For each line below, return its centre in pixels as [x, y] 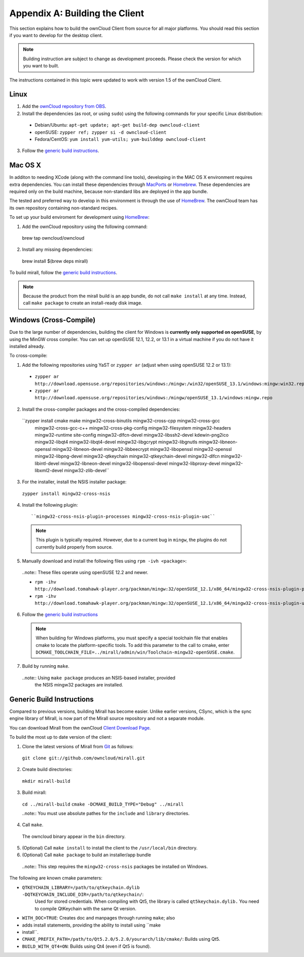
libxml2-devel [49, 470]
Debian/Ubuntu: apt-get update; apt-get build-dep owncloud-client [117, 125]
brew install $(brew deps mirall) [55, 261]
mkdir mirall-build [46, 781]
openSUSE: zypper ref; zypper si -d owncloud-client [101, 132]
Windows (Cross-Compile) [52, 320]
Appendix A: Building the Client [77, 13]
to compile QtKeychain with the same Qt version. [86, 908]
